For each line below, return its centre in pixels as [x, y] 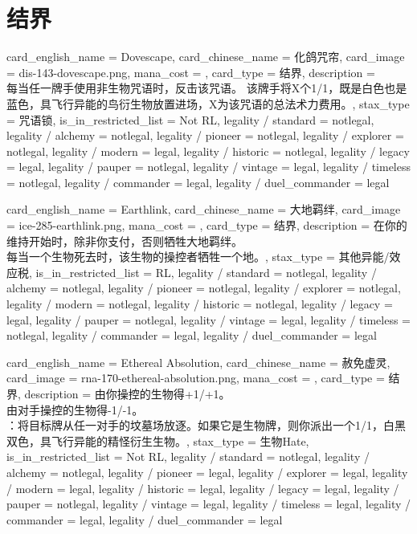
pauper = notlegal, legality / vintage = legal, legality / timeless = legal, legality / [209, 504]
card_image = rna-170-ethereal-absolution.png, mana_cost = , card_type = [196, 378]
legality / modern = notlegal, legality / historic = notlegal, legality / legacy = [200, 304]
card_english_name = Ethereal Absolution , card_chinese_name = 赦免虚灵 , [198, 362]
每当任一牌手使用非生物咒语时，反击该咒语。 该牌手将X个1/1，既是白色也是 [207, 88]
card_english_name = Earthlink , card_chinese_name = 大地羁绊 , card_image [204, 209]
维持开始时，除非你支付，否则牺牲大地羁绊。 [125, 241]
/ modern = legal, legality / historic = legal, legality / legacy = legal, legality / [203, 488]
